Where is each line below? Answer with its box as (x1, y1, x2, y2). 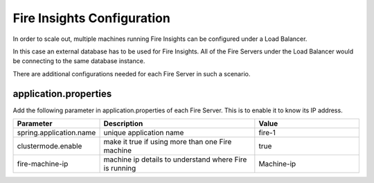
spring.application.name (17, 128, 96, 138)
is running (103, 164, 136, 173)
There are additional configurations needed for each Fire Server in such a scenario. (12, 69, 251, 78)
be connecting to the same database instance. (12, 57, 145, 65)
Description (103, 119, 143, 128)
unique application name (103, 128, 184, 138)
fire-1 (258, 128, 276, 138)
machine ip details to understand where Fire (103, 155, 247, 164)
